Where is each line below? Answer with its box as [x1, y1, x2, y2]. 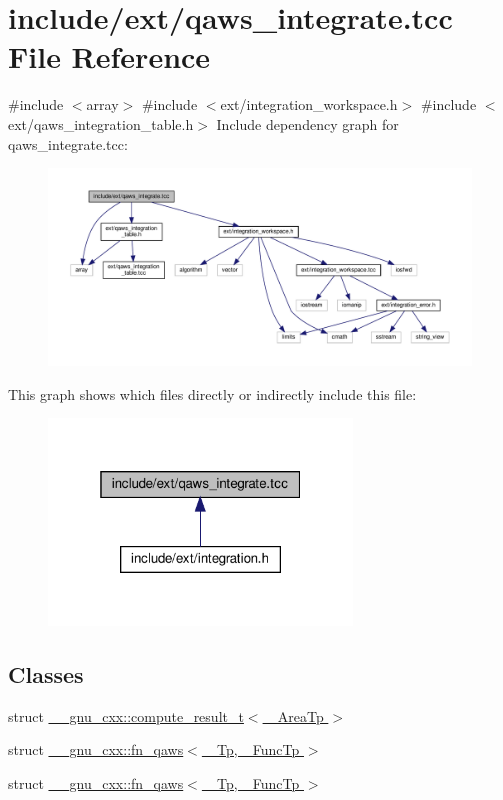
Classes [8, 658, 84, 689]
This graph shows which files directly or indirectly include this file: [8, 383, 417, 404]
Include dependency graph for [216, 113, 399, 134]
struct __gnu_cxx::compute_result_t [8, 705, 244, 726]
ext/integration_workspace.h [220, 94, 398, 115]
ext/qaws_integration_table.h [8, 113, 194, 134]
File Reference [8, 36, 211, 77]
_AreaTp [267, 705, 324, 726]
